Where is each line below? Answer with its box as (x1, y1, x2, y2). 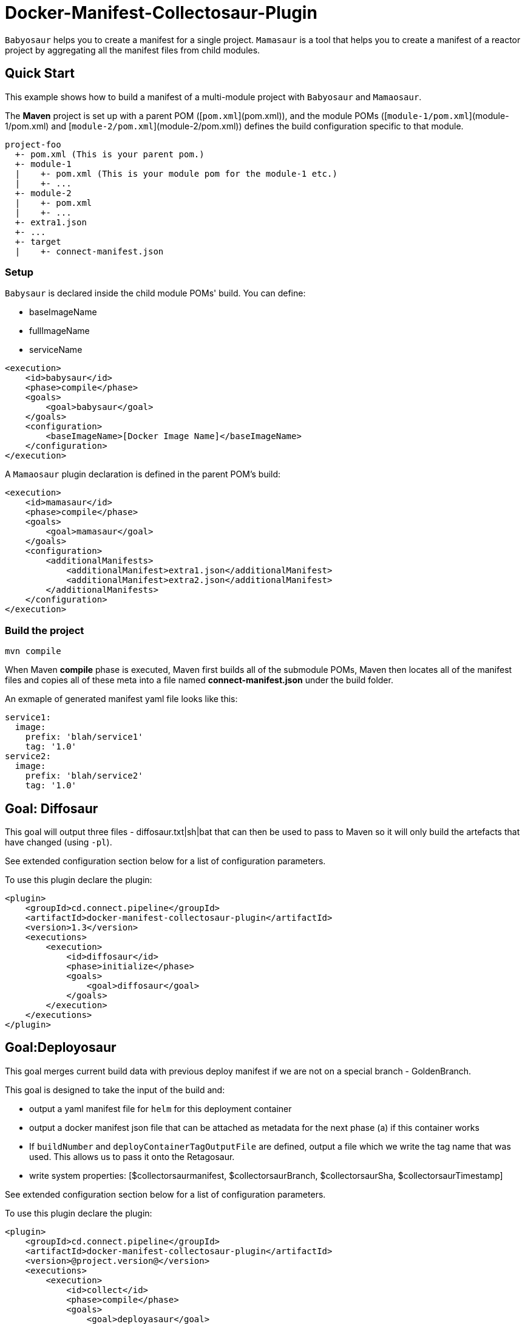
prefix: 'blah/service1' (25, 732, 143, 742)
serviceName (29, 344, 83, 355)
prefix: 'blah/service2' (25, 771, 143, 781)
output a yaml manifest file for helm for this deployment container (29, 1103, 292, 1114)
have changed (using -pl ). (5, 836, 112, 847)
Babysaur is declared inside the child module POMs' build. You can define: (5, 288, 306, 299)
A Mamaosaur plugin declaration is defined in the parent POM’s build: (5, 469, 281, 480)
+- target (15, 236, 61, 247)
